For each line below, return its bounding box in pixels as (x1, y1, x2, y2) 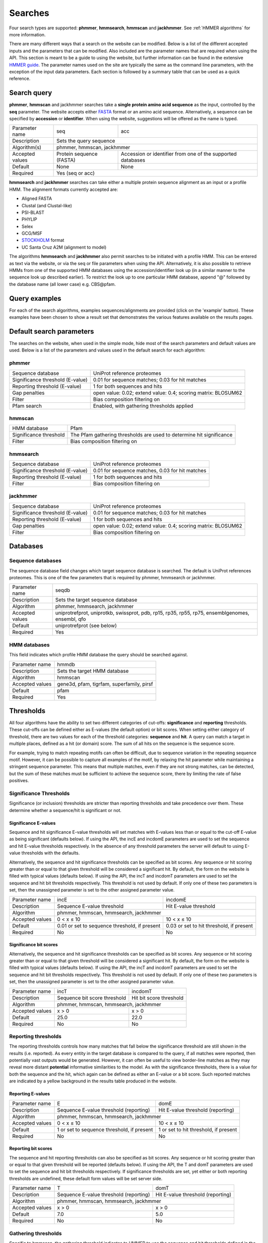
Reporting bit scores (9, 1146, 52, 1152)
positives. (9, 778, 29, 784)
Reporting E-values (9, 1091, 50, 1097)
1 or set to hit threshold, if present (158, 1126, 237, 1133)
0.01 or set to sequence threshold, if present (57, 922, 161, 929)
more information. (9, 31, 46, 37)
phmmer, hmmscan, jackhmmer (56, 144, 131, 151)
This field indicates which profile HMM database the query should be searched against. (9, 652, 188, 658)
